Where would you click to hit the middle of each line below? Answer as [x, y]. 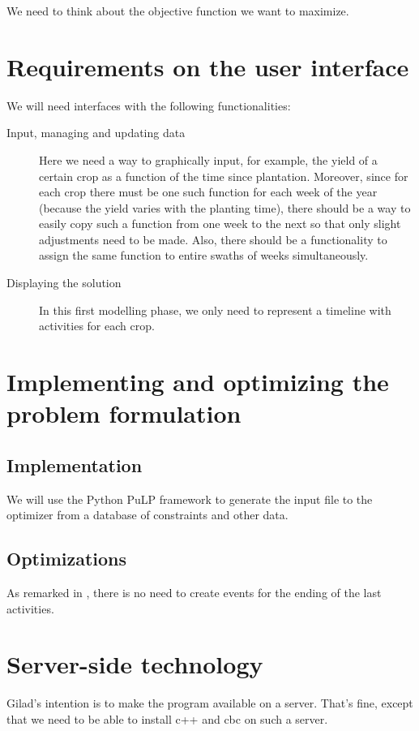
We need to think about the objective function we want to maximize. [178, 11]
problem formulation [124, 413]
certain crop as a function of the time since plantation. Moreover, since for [224, 176]
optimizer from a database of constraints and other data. [148, 515]
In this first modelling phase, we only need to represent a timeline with [215, 310]
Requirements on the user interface [208, 66]
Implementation [75, 464]
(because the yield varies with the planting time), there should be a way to [225, 207]
